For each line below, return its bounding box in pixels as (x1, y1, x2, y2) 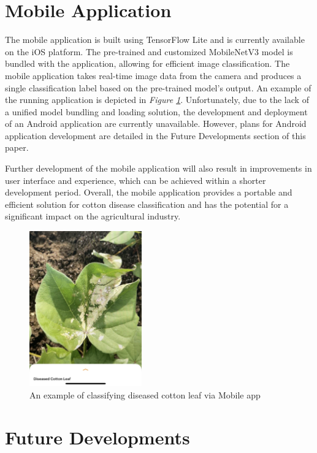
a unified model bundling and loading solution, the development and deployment (5, 105, 308, 118)
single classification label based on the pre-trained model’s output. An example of (5, 81, 311, 94)
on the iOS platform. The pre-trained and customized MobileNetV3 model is (5, 45, 293, 58)
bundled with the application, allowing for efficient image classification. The (5, 57, 290, 70)
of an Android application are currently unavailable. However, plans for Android (5, 117, 307, 130)
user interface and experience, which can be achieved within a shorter (5, 173, 266, 186)
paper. (5, 141, 29, 154)
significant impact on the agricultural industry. (5, 210, 181, 223)
